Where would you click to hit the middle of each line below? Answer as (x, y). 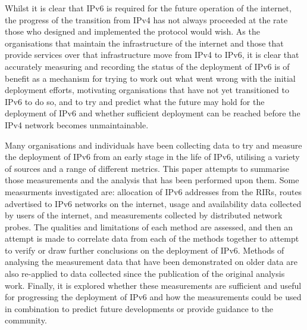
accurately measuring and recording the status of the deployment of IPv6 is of (147, 66)
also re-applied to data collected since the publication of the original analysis (145, 274)
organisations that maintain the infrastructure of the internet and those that (144, 43)
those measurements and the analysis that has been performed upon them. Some (152, 180)
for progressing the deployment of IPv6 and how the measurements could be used (153, 297)
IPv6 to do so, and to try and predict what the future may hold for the (135, 101)
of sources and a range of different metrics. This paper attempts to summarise (147, 168)
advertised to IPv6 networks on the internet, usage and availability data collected (153, 203)
